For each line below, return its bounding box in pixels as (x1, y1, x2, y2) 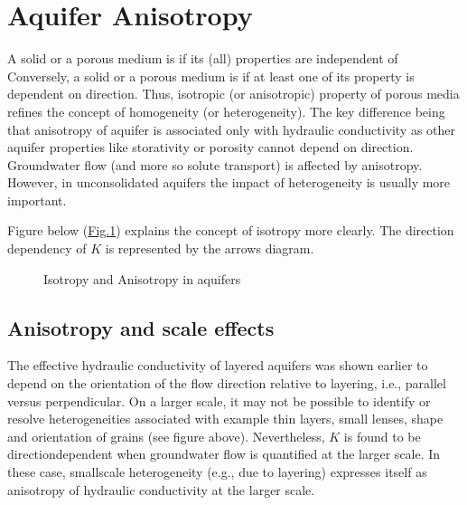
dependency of (7, 239, 87, 258)
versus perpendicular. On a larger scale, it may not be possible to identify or (7, 391, 431, 410)
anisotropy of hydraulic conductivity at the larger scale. (7, 480, 315, 499)
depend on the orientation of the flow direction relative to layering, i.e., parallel (7, 374, 446, 393)
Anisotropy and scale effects (7, 313, 275, 341)
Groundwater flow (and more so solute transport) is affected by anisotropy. (7, 155, 423, 174)
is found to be (343, 426, 421, 445)
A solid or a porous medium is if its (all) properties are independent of (7, 49, 398, 68)
